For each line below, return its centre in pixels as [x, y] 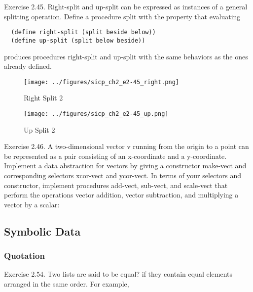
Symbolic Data [42, 231]
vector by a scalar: [32, 204]
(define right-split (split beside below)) [83, 32]
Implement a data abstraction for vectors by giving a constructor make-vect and [125, 166]
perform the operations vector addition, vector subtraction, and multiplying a [121, 195]
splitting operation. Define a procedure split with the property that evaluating [122, 16]
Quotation [24, 256]
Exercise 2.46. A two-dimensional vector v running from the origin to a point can [126, 146]
